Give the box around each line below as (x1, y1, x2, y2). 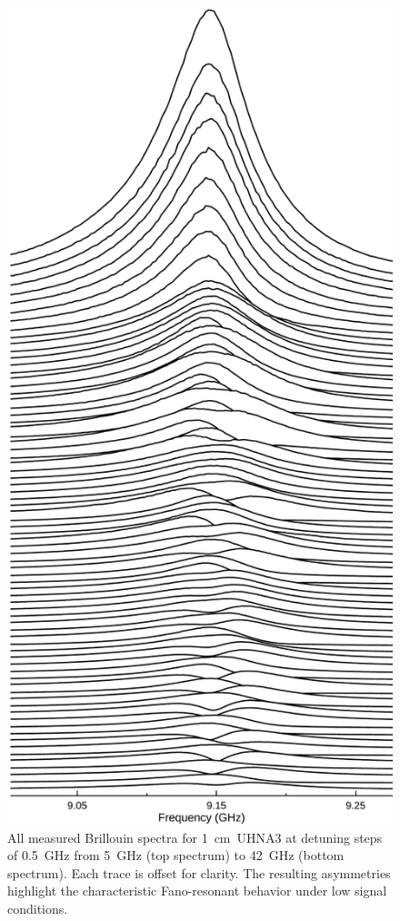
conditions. (7, 898, 68, 917)
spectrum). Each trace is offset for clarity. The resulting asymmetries (7, 863, 391, 882)
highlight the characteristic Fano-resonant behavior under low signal (7, 881, 387, 900)
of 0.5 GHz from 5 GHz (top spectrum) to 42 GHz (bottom (7, 846, 345, 865)
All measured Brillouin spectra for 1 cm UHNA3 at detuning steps (7, 827, 383, 846)
